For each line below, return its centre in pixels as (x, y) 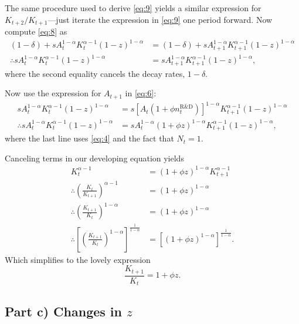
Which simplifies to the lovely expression (78, 259)
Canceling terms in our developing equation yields (94, 158)
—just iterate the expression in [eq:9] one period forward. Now (160, 19)
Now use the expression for (53, 93)
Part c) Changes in (63, 311)
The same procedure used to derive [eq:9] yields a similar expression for (133, 8)
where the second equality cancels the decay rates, (95, 73)
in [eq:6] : (141, 93)
